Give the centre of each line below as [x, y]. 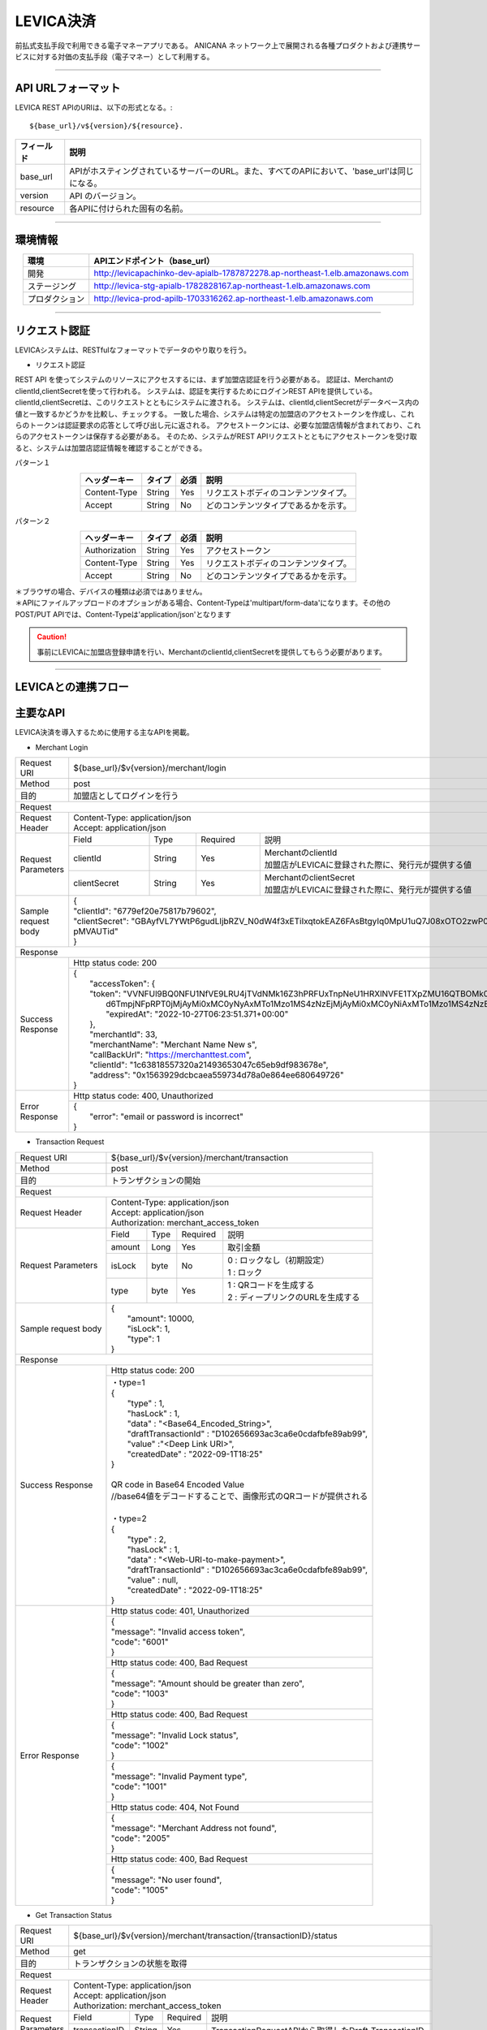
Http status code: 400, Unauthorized [143, 1096]
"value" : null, [153, 1579]
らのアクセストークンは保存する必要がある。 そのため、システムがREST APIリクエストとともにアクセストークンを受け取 [216, 436]
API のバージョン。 [105, 196]
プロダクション [56, 299]
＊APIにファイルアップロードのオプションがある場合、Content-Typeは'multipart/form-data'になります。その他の [203, 603]
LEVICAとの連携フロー [72, 687]
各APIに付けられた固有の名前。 [129, 209]
